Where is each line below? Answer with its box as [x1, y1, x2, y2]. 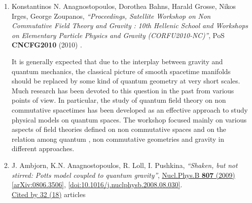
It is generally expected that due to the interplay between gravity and [11, 56, 223, 66]
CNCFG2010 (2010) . [11, 40, 82, 50]
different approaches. [11, 143, 74, 154]
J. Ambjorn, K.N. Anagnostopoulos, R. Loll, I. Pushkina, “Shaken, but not [11, 160, 238, 170]
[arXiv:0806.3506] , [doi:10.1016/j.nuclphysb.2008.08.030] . [11, 179, 182, 190]
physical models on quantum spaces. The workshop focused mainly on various [11, 114, 247, 124]
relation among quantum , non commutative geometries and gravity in [11, 133, 224, 144]
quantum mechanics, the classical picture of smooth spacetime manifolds [11, 66, 231, 76]
